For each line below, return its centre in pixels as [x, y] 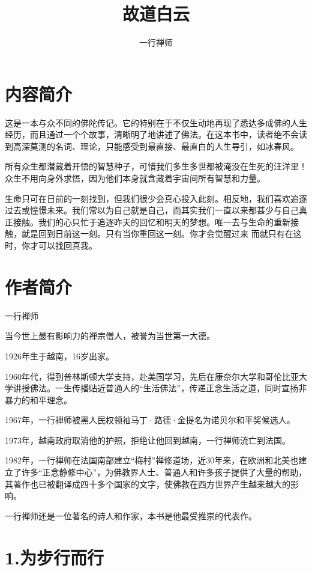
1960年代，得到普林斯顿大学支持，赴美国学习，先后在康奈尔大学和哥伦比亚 [152, 376]
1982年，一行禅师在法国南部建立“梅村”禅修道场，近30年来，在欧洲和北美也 [152, 460]
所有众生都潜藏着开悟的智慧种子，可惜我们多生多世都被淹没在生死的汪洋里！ [156, 166]
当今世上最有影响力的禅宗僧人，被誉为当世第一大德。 [110, 336]
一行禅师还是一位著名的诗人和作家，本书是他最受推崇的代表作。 [131, 515]
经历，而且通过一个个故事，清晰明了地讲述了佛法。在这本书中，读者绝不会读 [156, 134]
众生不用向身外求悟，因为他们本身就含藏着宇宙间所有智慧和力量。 [135, 178]
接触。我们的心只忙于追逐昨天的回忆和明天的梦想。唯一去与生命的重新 [151, 221]
